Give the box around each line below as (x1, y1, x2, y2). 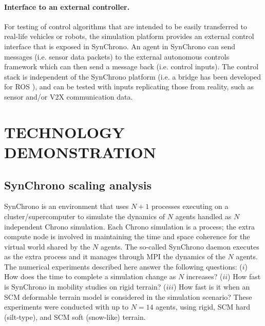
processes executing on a (151, 201, 229, 212)
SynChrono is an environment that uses (4, 201, 129, 212)
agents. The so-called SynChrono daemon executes (101, 241, 259, 252)
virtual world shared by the (4, 241, 90, 252)
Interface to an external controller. (4, 1, 130, 12)
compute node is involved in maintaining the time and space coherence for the (4, 231, 250, 242)
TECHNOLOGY (4, 121, 125, 142)
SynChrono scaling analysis (4, 177, 152, 193)
